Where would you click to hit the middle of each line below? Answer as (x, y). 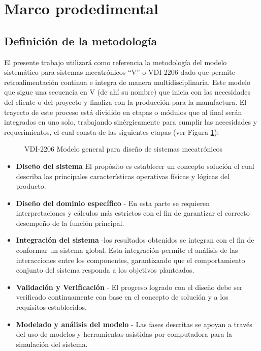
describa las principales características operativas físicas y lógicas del (123, 176)
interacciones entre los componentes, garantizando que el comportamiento (130, 260)
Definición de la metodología (81, 40)
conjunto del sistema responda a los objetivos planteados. (105, 270)
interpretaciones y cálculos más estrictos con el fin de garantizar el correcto (133, 213)
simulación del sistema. (52, 344)
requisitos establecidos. (51, 307)
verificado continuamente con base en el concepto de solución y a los (122, 297)
